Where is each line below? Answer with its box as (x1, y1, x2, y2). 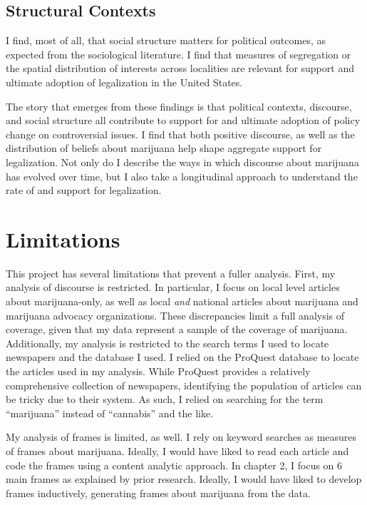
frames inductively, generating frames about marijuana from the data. (6, 485, 311, 500)
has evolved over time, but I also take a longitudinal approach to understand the (6, 168, 358, 183)
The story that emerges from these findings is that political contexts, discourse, (6, 98, 352, 113)
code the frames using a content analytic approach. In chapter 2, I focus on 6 (6, 457, 343, 472)
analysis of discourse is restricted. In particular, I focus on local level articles (6, 280, 340, 295)
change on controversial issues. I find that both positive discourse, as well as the (6, 126, 355, 141)
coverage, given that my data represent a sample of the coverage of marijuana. (6, 322, 348, 337)
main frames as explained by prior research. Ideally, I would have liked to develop (6, 471, 362, 486)
